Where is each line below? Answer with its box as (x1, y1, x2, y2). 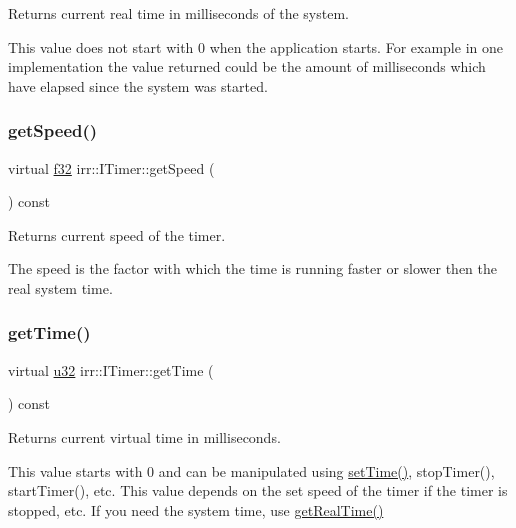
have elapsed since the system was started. (8, 75, 268, 96)
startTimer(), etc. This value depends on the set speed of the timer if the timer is (8, 480, 508, 501)
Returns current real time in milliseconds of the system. (8, 3, 349, 23)
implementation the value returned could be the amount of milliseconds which (8, 56, 486, 77)
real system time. (8, 277, 113, 298)
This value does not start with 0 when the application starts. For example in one (8, 36, 503, 57)
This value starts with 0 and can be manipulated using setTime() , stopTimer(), (8, 460, 495, 481)
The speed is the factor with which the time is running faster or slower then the (8, 258, 497, 279)
